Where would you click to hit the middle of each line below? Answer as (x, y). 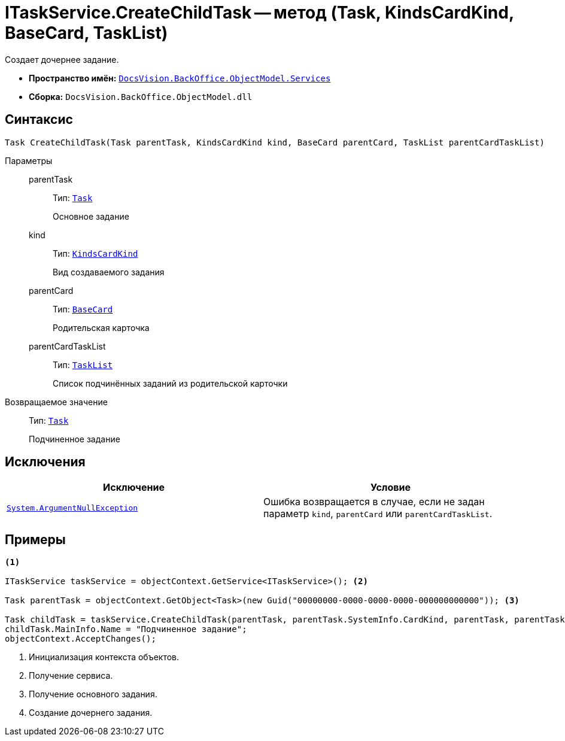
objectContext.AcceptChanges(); (81, 639)
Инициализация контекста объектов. (104, 657)
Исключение (134, 488)
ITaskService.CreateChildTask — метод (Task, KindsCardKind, (259, 13)
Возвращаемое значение (56, 402)
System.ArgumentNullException (72, 508)
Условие (391, 488)
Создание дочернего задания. (91, 713)
